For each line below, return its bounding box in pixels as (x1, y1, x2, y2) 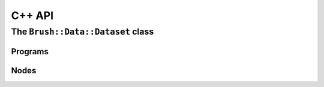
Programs (11, 46, 49, 57)
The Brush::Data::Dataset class (11, 26, 154, 37)
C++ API (11, 9, 54, 22)
